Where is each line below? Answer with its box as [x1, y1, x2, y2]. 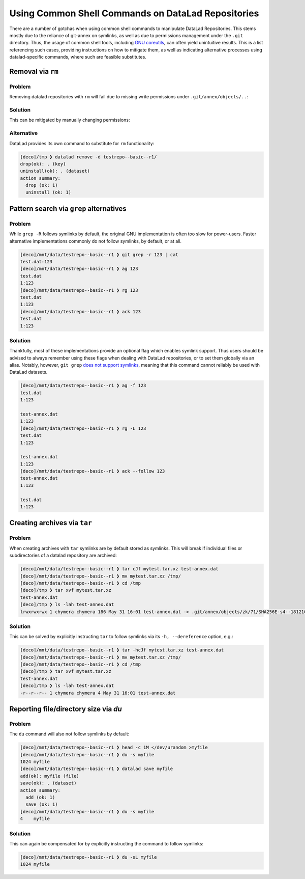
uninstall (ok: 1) [25, 189, 71, 196]
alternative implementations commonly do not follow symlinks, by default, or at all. [9, 238, 182, 244]
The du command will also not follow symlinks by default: [9, 731, 130, 737]
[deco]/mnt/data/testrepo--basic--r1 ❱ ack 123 [20, 309, 141, 314]
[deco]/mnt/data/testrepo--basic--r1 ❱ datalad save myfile [20, 766, 173, 772]
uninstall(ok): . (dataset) [20, 168, 90, 174]
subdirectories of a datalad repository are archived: [9, 553, 117, 559]
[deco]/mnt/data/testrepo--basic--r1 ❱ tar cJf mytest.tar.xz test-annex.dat [20, 566, 219, 572]
